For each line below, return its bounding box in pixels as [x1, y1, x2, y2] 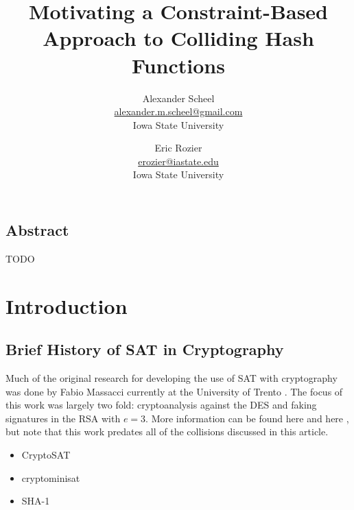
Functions [132, 51, 225, 79]
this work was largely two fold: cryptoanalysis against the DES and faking [5, 398, 317, 412]
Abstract [5, 219, 69, 241]
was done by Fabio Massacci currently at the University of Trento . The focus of [5, 384, 343, 398]
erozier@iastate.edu [138, 154, 219, 168]
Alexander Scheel [142, 90, 215, 105]
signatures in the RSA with [5, 411, 121, 425]
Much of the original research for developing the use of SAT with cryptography [5, 371, 338, 385]
